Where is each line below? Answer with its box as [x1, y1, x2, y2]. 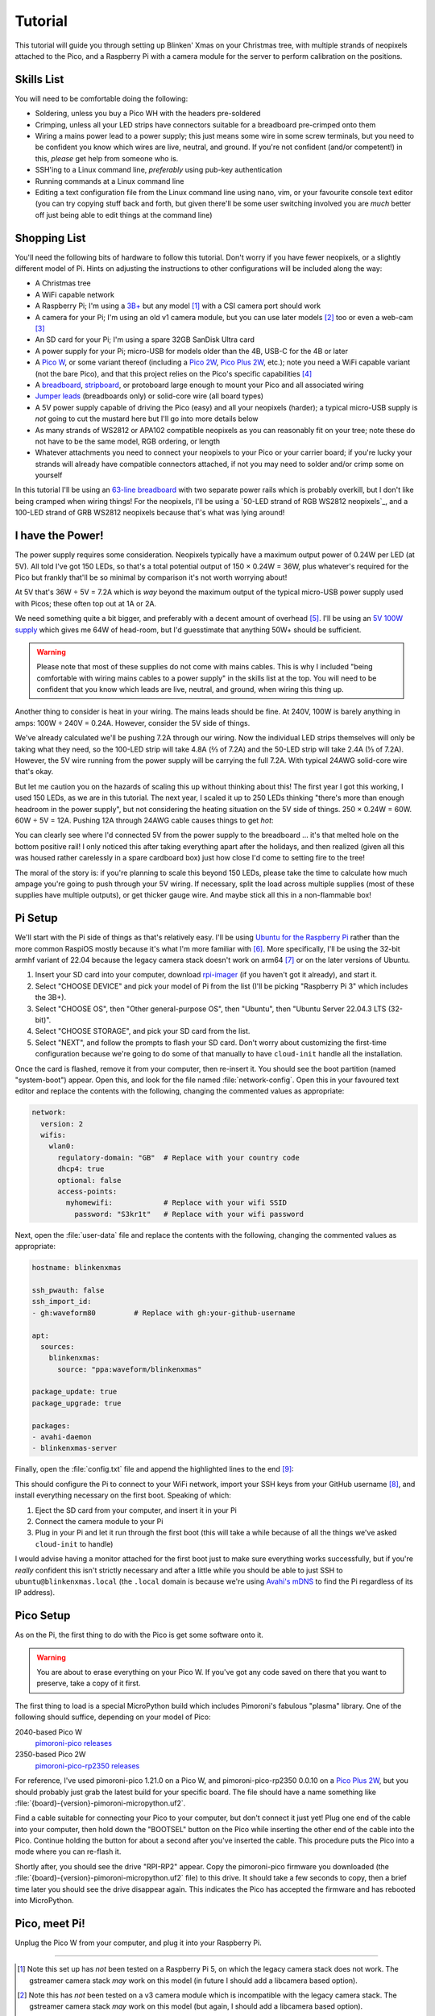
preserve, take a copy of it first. [36, 1678, 141, 1689]
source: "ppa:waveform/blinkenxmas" [57, 1364, 202, 1374]
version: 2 [40, 1119, 84, 1128]
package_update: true [31, 1387, 118, 1397]
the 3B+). [35, 993, 67, 1002]
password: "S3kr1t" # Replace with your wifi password [73, 1210, 304, 1218]
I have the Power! [14, 529, 104, 543]
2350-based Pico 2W [14, 1750, 86, 1760]
